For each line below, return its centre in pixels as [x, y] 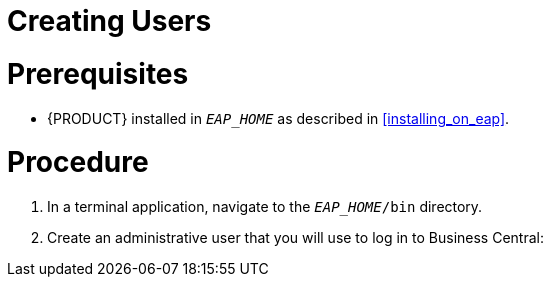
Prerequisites [98, 73]
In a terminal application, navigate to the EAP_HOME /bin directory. [265, 206]
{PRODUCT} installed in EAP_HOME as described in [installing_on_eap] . [278, 118]
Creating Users [109, 21]
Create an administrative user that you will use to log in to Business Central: [295, 237]
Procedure [78, 162]
